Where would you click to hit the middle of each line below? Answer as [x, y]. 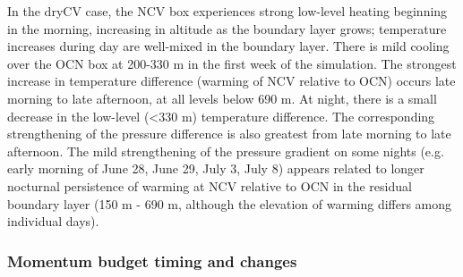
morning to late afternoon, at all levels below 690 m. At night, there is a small [222, 98]
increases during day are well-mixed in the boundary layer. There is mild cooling [228, 46]
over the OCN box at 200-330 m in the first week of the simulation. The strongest [232, 63]
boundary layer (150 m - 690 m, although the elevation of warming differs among [230, 203]
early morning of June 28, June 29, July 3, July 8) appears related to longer [216, 168]
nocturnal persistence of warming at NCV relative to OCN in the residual [210, 185]
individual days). [53, 221]
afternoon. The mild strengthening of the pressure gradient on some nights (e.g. [226, 151]
